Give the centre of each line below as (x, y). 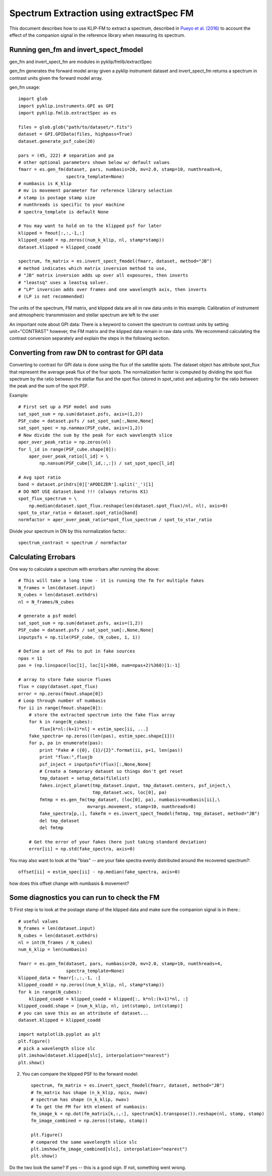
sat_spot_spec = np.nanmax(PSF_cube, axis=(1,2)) (81, 428)
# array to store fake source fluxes (65, 679)
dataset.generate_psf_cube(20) (57, 141)
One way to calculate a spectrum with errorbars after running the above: (84, 569)
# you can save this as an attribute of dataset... (83, 1013)
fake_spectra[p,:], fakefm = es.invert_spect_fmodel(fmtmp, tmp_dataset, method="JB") (150, 814)
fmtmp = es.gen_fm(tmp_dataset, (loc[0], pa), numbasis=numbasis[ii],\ (130, 799)
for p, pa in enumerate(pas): (66, 743)
